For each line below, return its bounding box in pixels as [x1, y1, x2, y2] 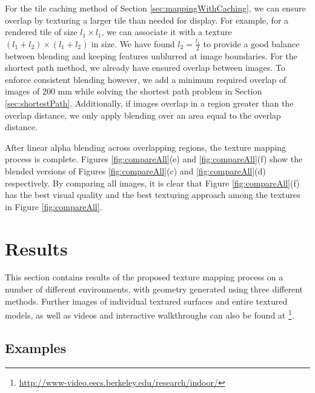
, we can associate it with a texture [101, 25, 232, 38]
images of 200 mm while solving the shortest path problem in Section [5, 85, 262, 97]
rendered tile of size [5, 25, 78, 38]
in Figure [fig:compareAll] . [5, 200, 102, 213]
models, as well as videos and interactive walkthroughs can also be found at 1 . [5, 307, 294, 321]
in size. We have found [91, 37, 175, 50]
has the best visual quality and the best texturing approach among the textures [5, 188, 300, 201]
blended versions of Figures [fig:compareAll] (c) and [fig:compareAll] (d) [5, 164, 266, 177]
